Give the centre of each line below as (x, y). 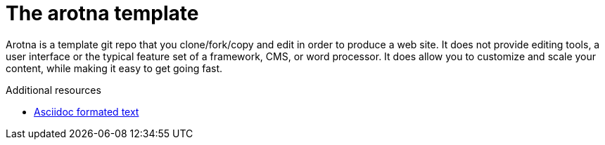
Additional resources (53, 90)
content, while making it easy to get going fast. (114, 68)
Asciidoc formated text (87, 111)
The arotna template (102, 13)
